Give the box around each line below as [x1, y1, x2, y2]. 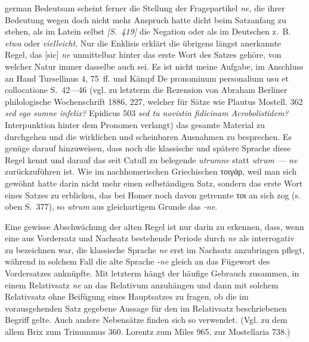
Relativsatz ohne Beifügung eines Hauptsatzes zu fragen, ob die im [5, 290, 249, 303]
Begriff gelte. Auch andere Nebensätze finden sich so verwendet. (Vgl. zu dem [5, 313, 288, 326]
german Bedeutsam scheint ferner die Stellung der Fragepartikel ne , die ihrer [5, 2, 285, 14]
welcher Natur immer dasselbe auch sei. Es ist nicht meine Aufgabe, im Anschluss [5, 60, 304, 72]
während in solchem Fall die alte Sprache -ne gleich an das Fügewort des [5, 255, 270, 268]
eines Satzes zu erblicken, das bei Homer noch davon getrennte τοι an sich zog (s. [5, 188, 301, 201]
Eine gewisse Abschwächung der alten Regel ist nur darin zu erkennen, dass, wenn [5, 220, 304, 232]
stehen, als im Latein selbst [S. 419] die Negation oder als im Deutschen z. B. [5, 25, 291, 38]
